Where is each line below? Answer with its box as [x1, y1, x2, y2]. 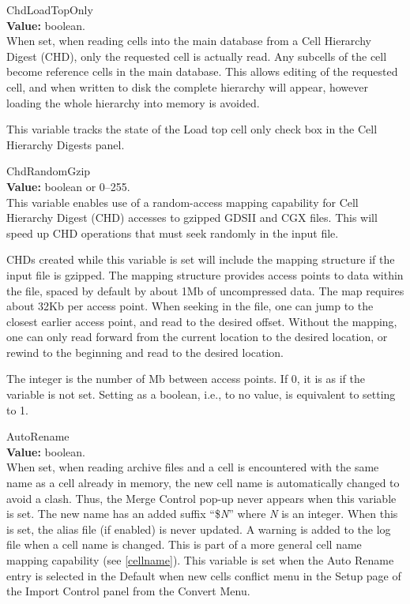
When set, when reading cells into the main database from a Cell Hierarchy [6, 32, 371, 49]
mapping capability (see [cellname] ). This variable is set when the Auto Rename [6, 552, 394, 568]
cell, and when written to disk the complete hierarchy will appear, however [6, 78, 368, 95]
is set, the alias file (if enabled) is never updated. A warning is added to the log [6, 520, 391, 537]
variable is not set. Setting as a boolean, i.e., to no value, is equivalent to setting [6, 386, 396, 403]
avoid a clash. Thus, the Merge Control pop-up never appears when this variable [6, 490, 397, 506]
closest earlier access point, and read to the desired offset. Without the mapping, [6, 313, 397, 329]
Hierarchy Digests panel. [6, 136, 125, 152]
